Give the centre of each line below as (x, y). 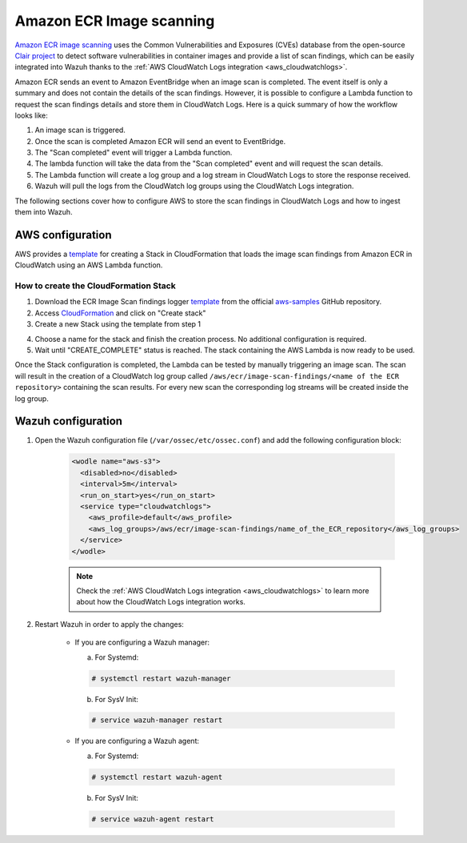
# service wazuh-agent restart (153, 819)
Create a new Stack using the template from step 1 (118, 324)
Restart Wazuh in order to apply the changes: (109, 624)
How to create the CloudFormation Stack (95, 286)
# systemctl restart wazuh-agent (157, 777)
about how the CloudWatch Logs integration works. (161, 602)
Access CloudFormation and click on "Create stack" (120, 313)
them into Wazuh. (44, 212)
